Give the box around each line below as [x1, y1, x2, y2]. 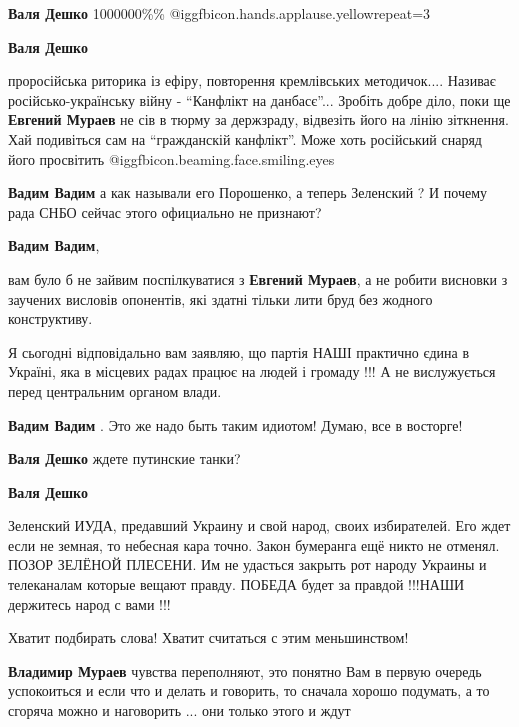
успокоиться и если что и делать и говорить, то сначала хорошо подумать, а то [8, 680, 490, 701]
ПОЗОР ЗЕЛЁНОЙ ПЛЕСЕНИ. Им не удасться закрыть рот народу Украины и [8, 554, 487, 575]
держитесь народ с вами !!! [8, 593, 171, 614]
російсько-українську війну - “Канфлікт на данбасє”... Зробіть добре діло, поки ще [8, 89, 511, 110]
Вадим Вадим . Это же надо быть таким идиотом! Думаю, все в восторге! [8, 414, 463, 435]
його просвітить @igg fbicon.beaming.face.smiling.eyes [8, 148, 335, 169]
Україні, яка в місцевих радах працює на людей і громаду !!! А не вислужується [8, 361, 496, 382]
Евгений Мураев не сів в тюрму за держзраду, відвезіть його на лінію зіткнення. [8, 109, 509, 130]
